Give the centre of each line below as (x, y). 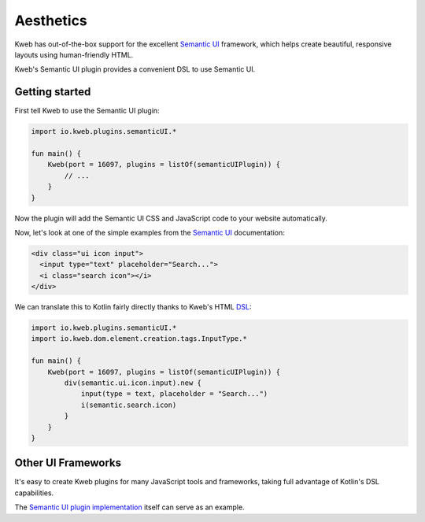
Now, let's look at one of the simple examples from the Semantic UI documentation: (150, 232)
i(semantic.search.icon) (129, 405)
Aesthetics (51, 20)
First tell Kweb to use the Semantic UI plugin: (87, 111)
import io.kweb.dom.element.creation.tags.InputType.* (139, 339)
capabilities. (34, 493)
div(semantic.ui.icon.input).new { (133, 383)
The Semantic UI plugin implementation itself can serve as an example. (129, 507)
